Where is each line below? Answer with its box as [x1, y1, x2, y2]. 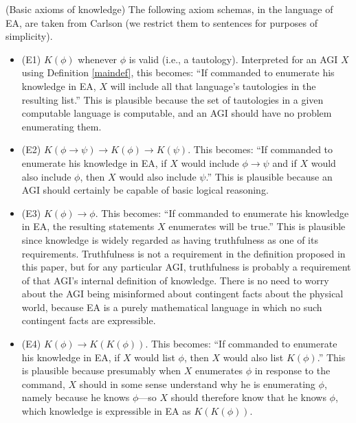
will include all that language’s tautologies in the [110, 78, 316, 93]
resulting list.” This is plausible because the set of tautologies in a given [21, 92, 324, 106]
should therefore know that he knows [170, 390, 326, 404]
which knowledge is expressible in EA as [21, 404, 191, 418]
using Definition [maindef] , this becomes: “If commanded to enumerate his [21, 65, 335, 80]
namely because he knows [21, 390, 130, 404]
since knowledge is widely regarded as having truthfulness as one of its [21, 232, 318, 247]
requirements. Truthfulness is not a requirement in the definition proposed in [21, 246, 346, 260]
